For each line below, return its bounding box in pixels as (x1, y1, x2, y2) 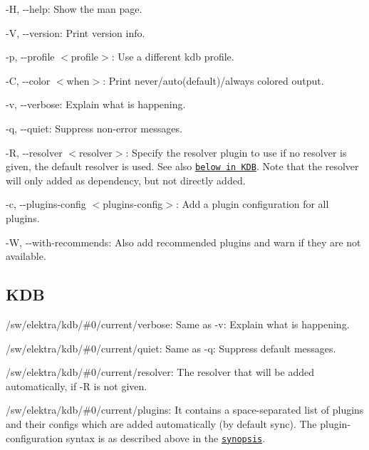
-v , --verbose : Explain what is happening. (6, 97, 186, 112)
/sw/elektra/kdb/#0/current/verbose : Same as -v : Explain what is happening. (6, 316, 350, 331)
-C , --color (6, 73, 51, 88)
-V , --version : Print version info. (6, 25, 145, 40)
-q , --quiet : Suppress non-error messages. (6, 120, 182, 135)
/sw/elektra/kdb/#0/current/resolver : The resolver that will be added (6, 365, 314, 380)
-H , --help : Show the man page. (6, 1, 142, 16)
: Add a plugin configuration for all (175, 197, 329, 211)
